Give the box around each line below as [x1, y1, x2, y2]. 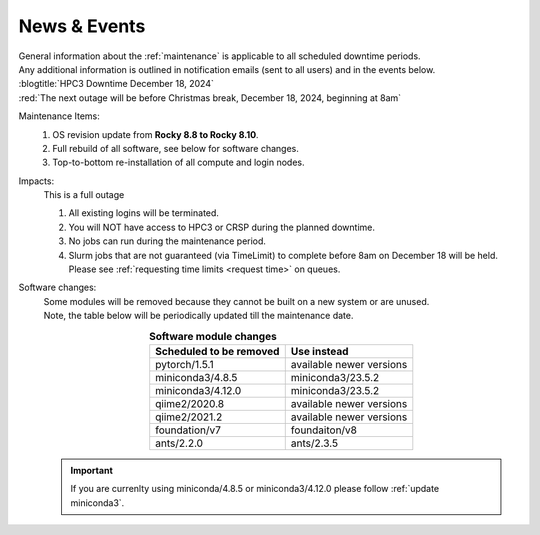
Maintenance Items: [18, 110, 100, 122]
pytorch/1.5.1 [155, 357, 214, 371]
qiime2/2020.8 [155, 396, 225, 410]
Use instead [290, 344, 349, 358]
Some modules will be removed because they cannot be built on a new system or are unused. [43, 295, 430, 307]
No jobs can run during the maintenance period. [68, 235, 267, 247]
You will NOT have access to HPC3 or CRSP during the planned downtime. [68, 221, 375, 233]
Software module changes [148, 329, 277, 343]
